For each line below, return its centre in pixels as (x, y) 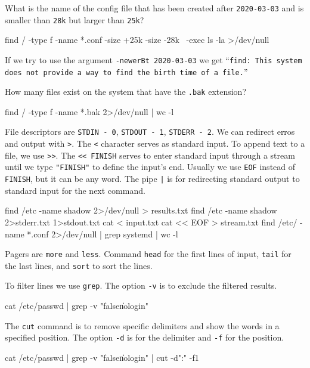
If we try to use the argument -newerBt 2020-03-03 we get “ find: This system (154, 59)
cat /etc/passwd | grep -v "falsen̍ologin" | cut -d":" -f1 (102, 357)
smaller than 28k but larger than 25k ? (75, 19)
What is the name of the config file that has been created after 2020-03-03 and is (154, 8)
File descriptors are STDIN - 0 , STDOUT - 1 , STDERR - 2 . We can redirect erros (150, 132)
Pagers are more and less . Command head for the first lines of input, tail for (148, 254)
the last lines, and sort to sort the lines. (79, 265)
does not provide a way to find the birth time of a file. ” (126, 71)
